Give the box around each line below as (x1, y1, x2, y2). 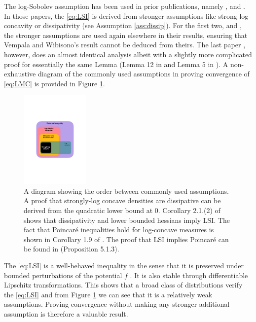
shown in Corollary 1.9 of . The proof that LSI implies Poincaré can (24, 234, 229, 244)
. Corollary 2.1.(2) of (158, 205, 220, 215)
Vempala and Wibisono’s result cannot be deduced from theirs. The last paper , (4, 39, 246, 50)
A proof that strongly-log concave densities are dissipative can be (24, 195, 221, 206)
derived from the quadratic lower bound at (24, 205, 153, 215)
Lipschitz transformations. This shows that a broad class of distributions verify (4, 280, 243, 290)
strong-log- (218, 10, 251, 21)
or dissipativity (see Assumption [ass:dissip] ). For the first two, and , (35, 20, 242, 31)
